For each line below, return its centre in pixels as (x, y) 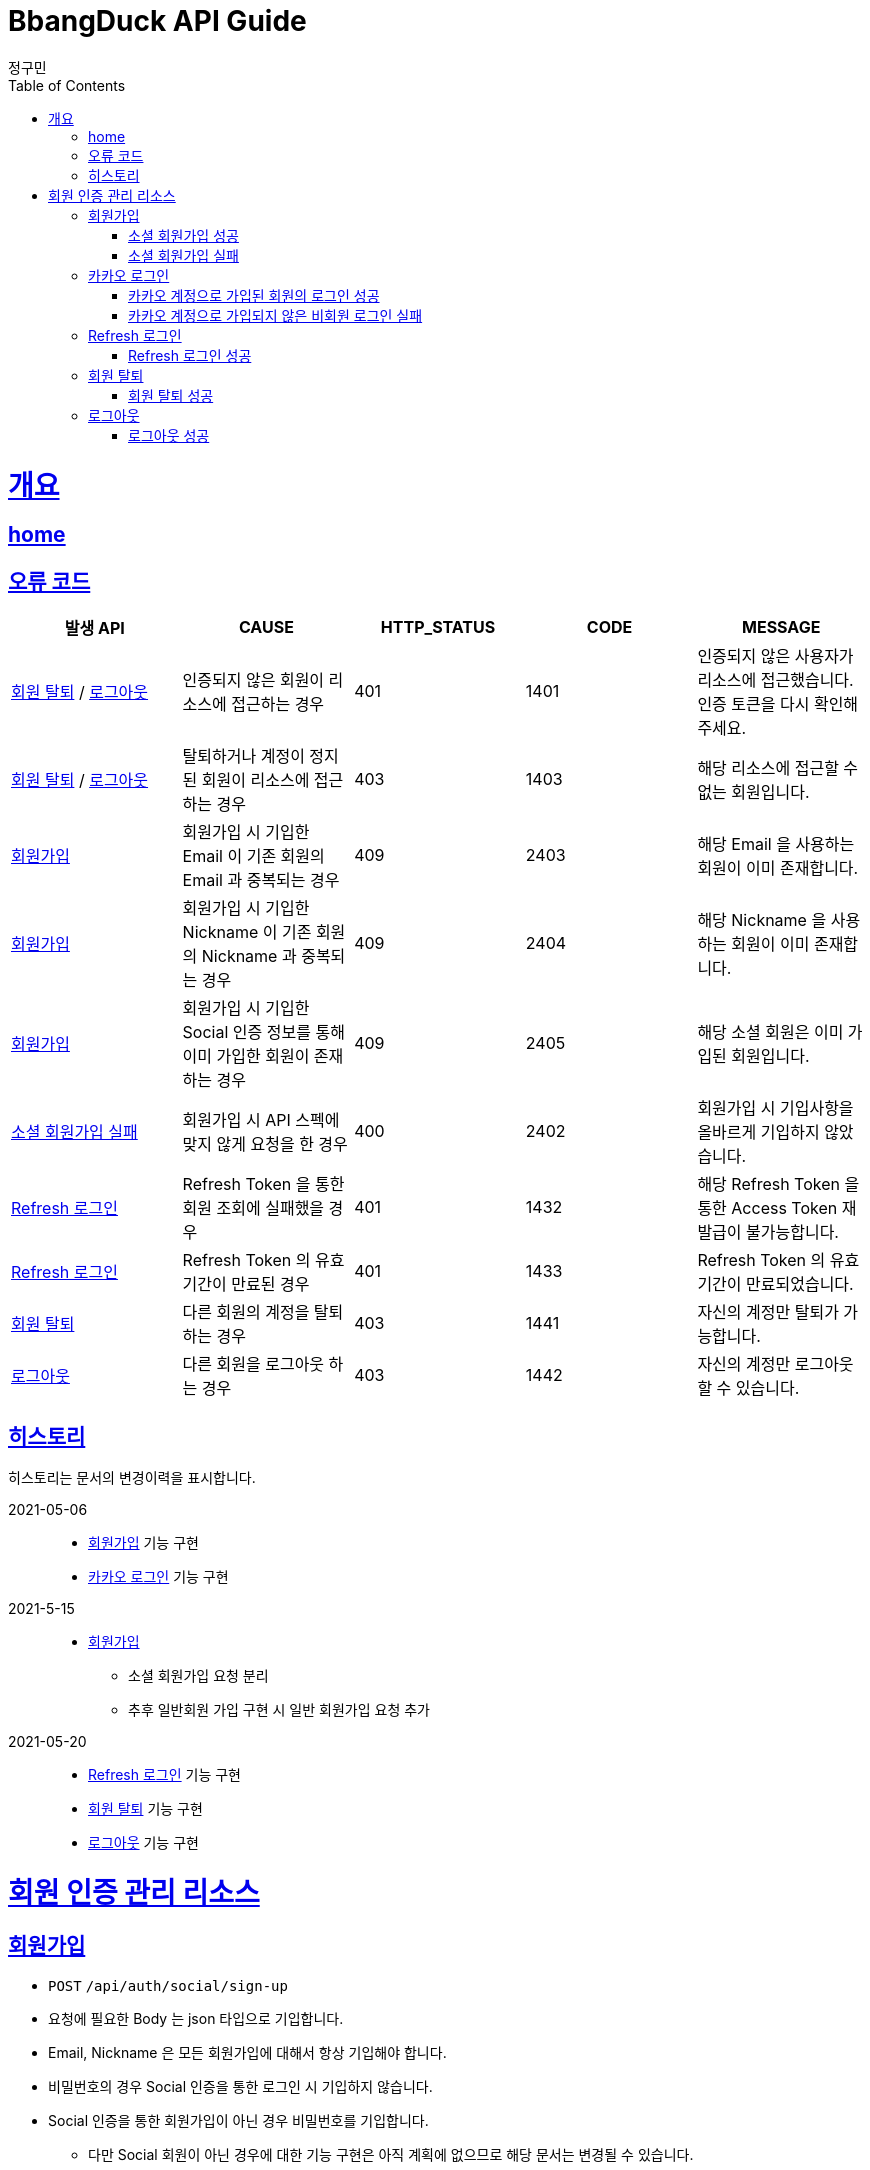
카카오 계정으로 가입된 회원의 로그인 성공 (254, 295)
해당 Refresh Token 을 (778, 1184)
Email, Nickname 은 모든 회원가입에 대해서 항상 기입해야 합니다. (247, 2052)
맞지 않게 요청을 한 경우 (265, 1144)
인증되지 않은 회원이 (253, 680)
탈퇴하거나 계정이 (243, 756)
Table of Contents (67, 85)
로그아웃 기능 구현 (143, 1842)
